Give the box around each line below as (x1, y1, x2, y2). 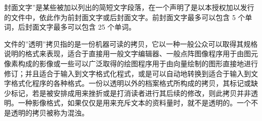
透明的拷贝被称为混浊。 (11, 107, 89, 117)
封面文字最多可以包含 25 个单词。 (25, 22, 136, 32)
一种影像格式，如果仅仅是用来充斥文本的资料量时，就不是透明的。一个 (18, 97, 251, 108)
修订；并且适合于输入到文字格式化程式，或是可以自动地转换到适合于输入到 (4, 68, 251, 78)
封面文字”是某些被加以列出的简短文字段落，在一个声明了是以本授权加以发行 (4, 2, 254, 12)
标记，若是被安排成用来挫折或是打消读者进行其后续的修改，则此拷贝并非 (11, 87, 251, 98)
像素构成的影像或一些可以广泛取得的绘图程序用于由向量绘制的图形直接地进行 (4, 58, 258, 68)
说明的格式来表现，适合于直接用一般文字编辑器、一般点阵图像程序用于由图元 (4, 48, 258, 59)
